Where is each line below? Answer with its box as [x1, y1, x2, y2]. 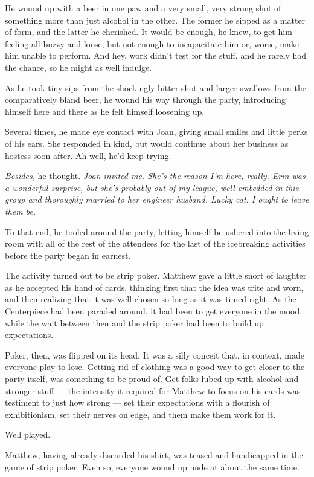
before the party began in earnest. [5, 248, 131, 261]
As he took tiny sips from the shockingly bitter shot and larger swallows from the [5, 81, 306, 94]
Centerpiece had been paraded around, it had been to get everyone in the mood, [5, 305, 303, 317]
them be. [5, 204, 36, 217]
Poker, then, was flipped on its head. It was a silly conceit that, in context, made [5, 348, 304, 361]
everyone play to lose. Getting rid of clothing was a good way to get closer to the [5, 360, 305, 373]
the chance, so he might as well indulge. [5, 60, 152, 73]
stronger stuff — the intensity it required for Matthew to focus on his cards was [5, 384, 301, 397]
